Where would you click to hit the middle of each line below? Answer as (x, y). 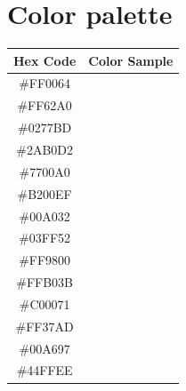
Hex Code (45, 60)
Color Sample (131, 60)
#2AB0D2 (45, 149)
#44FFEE (44, 370)
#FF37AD (44, 326)
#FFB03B (45, 282)
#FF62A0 (44, 105)
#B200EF (44, 193)
